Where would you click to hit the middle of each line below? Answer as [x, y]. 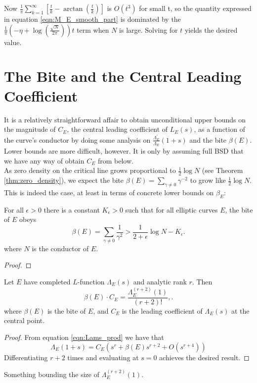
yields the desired [211, 29]
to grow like [208, 180]
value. [13, 42]
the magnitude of [30, 129]
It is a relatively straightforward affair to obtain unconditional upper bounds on [125, 119]
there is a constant [72, 209]
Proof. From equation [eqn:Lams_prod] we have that [84, 337]
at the [240, 310]
